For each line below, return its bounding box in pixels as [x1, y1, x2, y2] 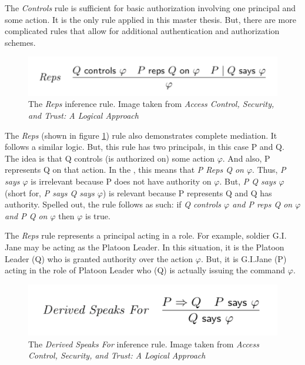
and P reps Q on [232, 198, 293, 210]
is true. [85, 209, 110, 222]
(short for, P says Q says [5, 186, 95, 199]
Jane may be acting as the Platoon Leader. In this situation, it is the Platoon [5, 240, 284, 253]
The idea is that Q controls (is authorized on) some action [5, 152, 214, 164]
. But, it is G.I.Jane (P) [200, 252, 287, 264]
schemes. [5, 36, 36, 48]
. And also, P [222, 152, 270, 164]
